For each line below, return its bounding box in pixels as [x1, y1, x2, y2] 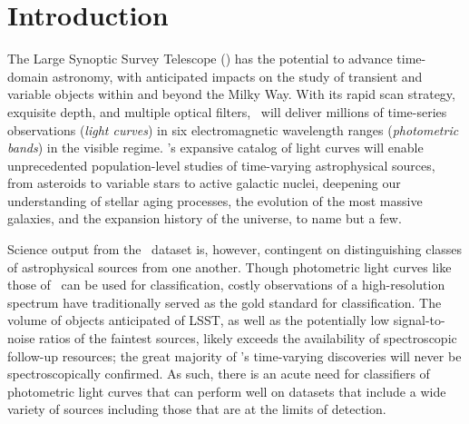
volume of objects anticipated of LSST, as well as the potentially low [7, 311, 390, 330]
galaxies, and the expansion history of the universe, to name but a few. [7, 209, 402, 228]
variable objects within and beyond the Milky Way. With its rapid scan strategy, [7, 84, 455, 104]
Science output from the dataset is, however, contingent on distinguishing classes [7, 240, 463, 259]
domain [7, 66, 49, 85]
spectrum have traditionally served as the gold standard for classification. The [7, 292, 442, 311]
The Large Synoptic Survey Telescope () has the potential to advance [7, 49, 393, 68]
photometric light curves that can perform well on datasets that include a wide [7, 381, 446, 400]
